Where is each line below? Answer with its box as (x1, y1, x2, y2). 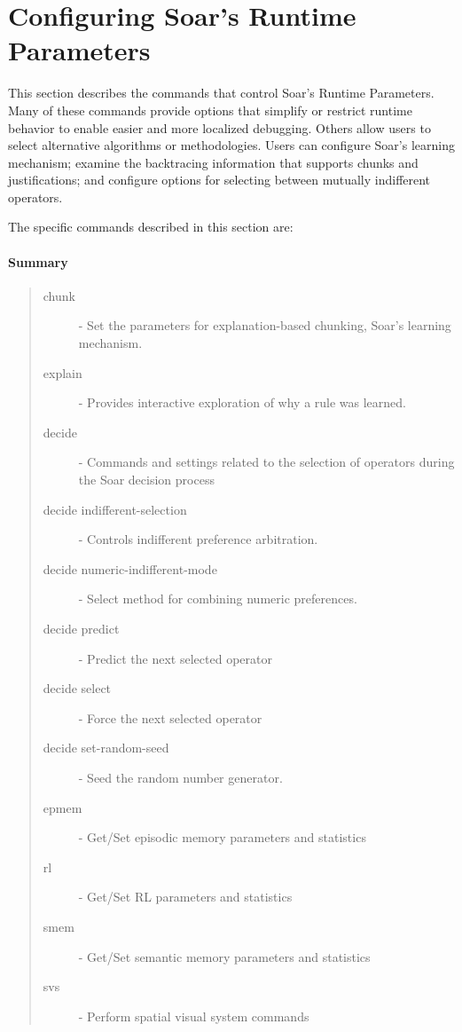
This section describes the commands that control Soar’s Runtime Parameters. (8, 83, 435, 102)
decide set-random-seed (43, 738, 169, 757)
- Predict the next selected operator (78, 649, 272, 667)
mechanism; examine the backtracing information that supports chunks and (8, 153, 419, 171)
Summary (8, 252, 68, 271)
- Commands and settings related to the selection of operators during (78, 453, 455, 471)
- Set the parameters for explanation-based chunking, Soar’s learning (78, 316, 451, 335)
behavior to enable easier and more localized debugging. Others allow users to (8, 118, 431, 137)
